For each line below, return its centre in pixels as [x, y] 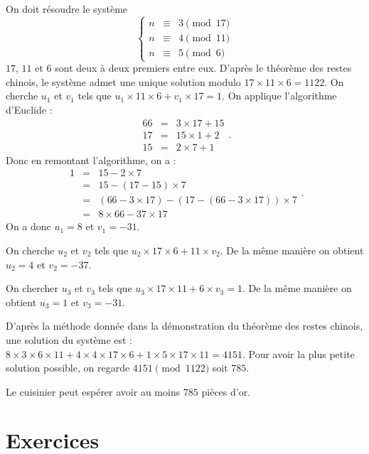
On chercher [32, 288]
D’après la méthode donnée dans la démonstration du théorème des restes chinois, [184, 326]
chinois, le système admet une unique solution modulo [123, 81]
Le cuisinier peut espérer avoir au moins [93, 391]
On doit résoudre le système [67, 9]
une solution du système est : [69, 339]
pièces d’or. [226, 391]
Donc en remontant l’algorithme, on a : [91, 160]
